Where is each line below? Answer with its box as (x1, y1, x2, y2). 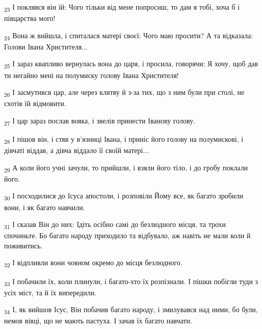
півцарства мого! (4, 13, 56, 23)
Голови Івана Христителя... (4, 41, 88, 52)
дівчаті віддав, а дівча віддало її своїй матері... (4, 145, 149, 156)
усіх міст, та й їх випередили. (4, 287, 97, 297)
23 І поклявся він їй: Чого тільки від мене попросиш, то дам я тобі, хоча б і (4, 2, 240, 13)
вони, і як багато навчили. (4, 201, 85, 212)
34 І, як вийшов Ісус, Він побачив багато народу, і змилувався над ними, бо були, (4, 304, 258, 316)
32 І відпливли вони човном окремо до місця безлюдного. (4, 257, 182, 269)
